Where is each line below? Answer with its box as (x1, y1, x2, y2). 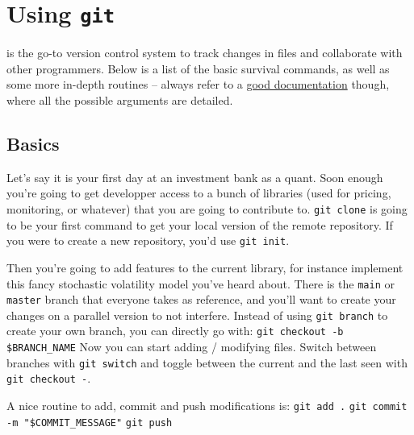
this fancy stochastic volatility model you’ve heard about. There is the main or (6, 275, 395, 292)
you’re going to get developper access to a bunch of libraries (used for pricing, (6, 184, 391, 201)
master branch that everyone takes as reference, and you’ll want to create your (6, 291, 396, 308)
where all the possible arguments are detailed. (6, 92, 233, 109)
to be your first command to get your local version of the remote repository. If (6, 216, 393, 233)
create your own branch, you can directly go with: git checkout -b (6, 322, 344, 339)
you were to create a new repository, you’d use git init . (6, 232, 290, 249)
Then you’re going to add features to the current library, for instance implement (6, 259, 404, 275)
